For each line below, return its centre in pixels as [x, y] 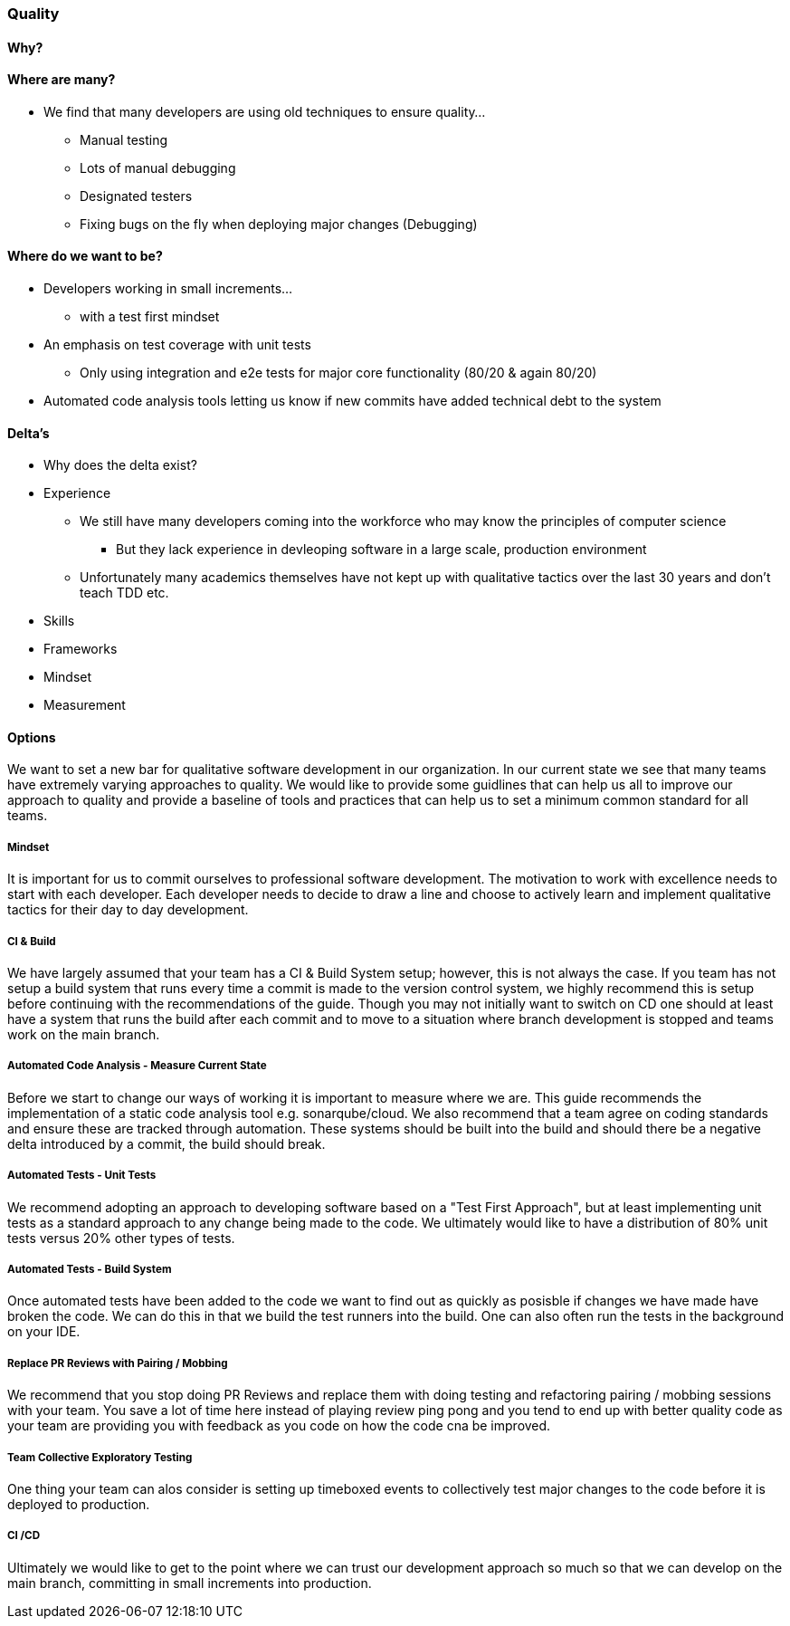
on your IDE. [44, 1332]
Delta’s [29, 433]
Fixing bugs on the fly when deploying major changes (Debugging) [279, 224]
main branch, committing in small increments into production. [190, 1583]
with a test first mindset [150, 317]
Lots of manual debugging [158, 167]
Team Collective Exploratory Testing [100, 1457]
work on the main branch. [84, 1035]
